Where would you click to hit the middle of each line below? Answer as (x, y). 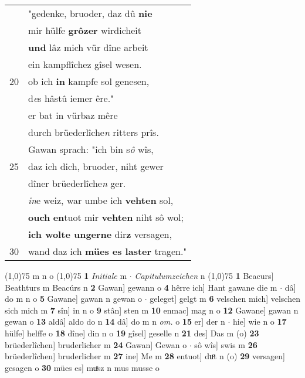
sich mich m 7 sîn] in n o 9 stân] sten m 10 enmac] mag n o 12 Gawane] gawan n (152, 310)
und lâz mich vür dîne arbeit (88, 47)
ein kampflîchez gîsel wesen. (85, 64)
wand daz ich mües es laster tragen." (108, 251)
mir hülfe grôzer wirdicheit (85, 30)
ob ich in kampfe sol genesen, (89, 81)
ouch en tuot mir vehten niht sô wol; (106, 217)
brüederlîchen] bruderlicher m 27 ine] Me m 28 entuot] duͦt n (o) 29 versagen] (145, 356)
